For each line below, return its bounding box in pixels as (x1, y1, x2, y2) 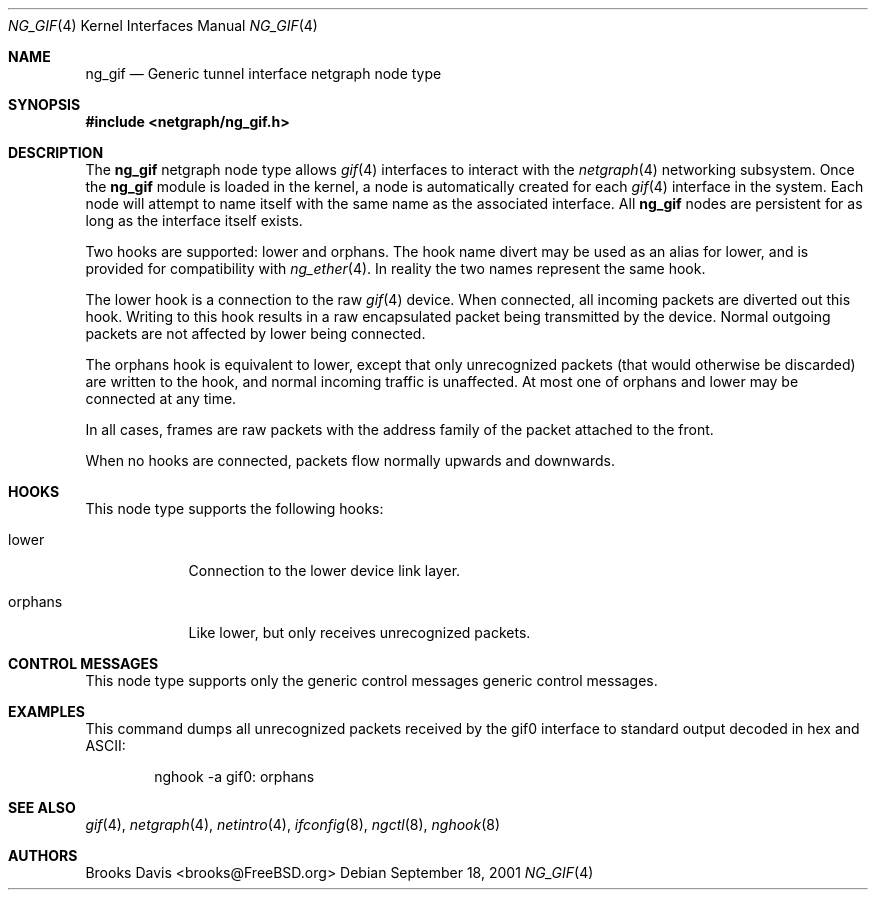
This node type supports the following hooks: (85, 500, 384, 517)
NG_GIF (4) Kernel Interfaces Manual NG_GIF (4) (8, 17, 318, 34)
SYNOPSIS (8, 96, 81, 113)
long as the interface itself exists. (85, 212, 303, 229)
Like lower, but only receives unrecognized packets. (188, 624, 531, 641)
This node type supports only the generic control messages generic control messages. (85, 672, 658, 689)
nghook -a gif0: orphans (154, 768, 315, 785)
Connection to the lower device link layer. (188, 562, 461, 579)
